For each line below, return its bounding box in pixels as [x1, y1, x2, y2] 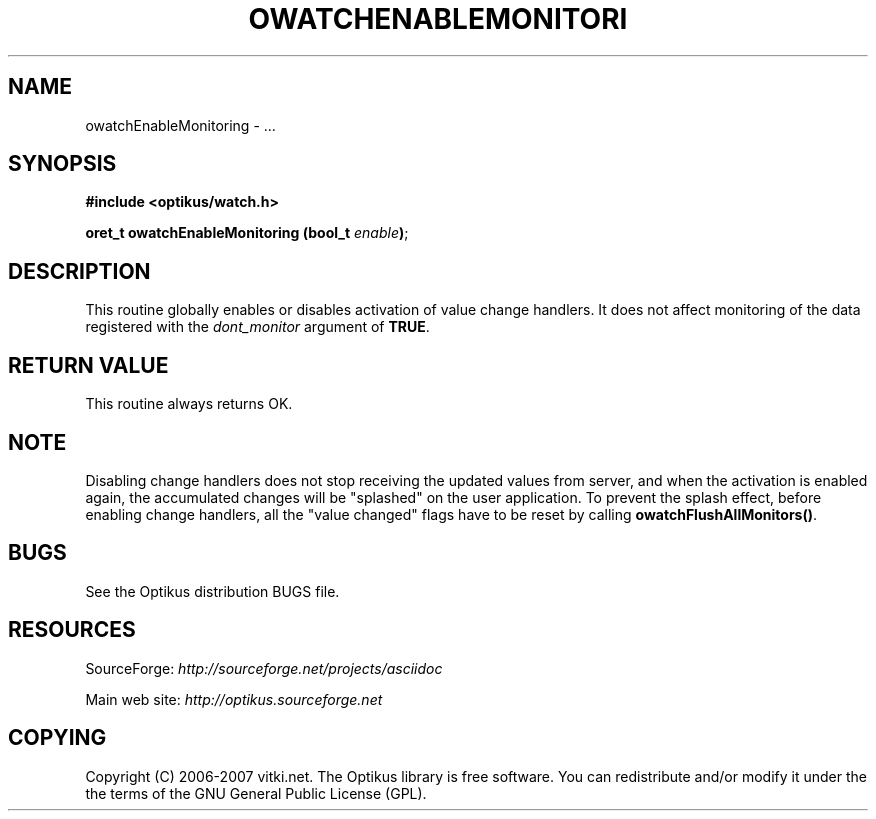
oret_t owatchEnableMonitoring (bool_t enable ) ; [85, 224, 409, 242]
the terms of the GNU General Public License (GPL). [85, 784, 427, 802]
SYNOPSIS [8, 151, 117, 177]
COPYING [8, 725, 107, 751]
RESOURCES [8, 617, 136, 643]
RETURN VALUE [8, 352, 169, 378]
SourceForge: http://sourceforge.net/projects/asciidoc [85, 659, 443, 677]
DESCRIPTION [8, 258, 151, 284]
